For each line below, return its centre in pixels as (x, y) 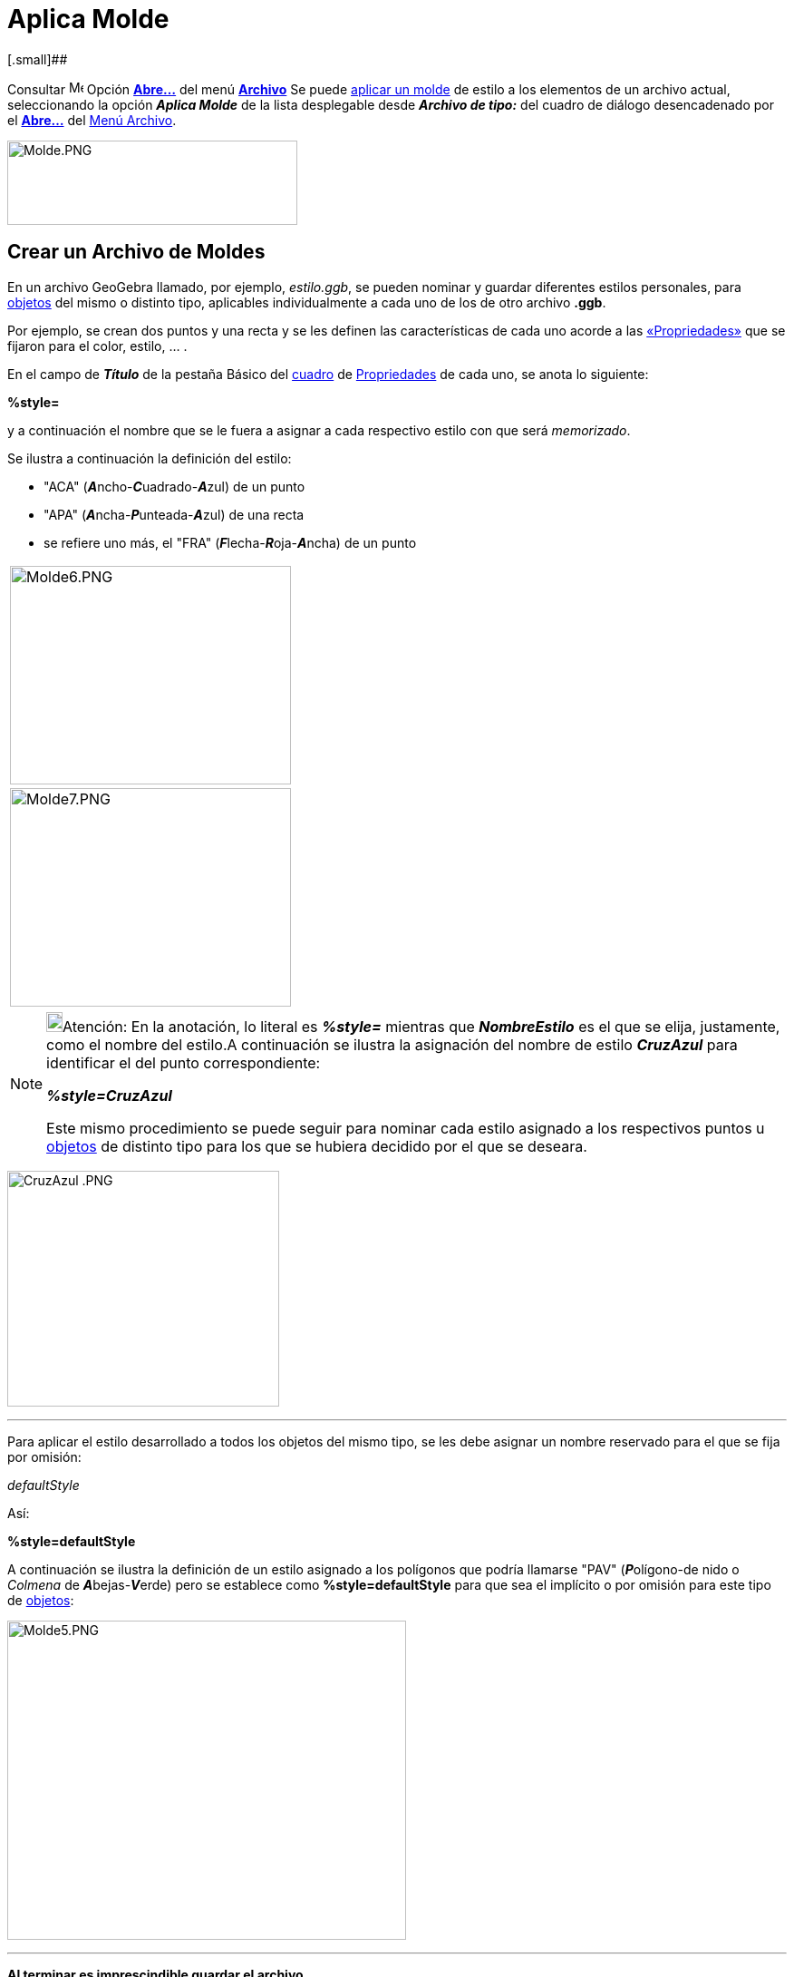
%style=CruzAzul (109, 1095)
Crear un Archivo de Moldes (136, 252)
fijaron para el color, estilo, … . (97, 346)
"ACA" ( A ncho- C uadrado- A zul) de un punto (174, 486)
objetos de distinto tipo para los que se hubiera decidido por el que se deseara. (317, 1146)
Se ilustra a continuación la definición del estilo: (150, 458)
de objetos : (41, 1600)
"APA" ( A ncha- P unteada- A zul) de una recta (174, 514)
